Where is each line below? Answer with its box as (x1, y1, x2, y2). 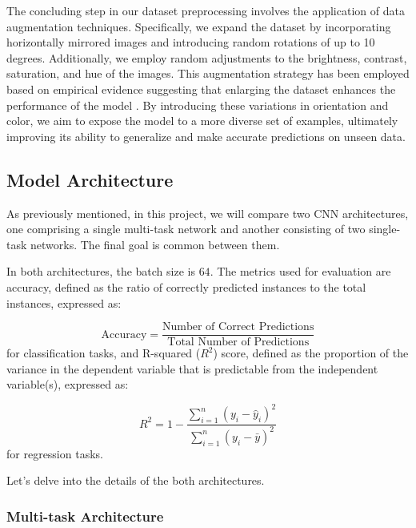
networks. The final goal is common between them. (30, 236, 280, 252)
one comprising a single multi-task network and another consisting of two (6, 220, 366, 237)
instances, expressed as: (6, 294, 122, 311)
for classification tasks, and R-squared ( (6, 345, 201, 361)
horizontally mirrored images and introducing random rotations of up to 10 (6, 34, 375, 50)
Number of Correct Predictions (162, 321, 314, 333)
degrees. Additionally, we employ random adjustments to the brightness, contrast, (6, 49, 407, 66)
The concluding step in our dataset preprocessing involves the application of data (6, 2, 405, 18)
